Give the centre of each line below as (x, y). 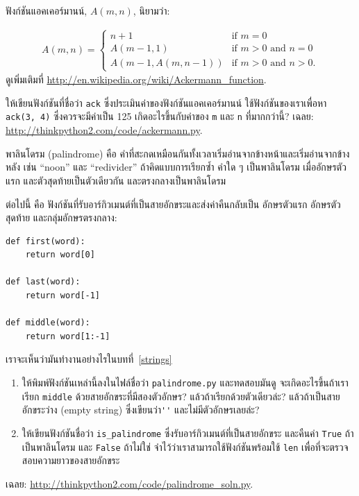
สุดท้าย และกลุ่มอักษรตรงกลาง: (61, 217)
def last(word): (43, 282)
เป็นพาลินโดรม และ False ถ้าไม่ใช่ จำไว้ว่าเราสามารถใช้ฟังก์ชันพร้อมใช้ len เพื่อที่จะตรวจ (185, 446)
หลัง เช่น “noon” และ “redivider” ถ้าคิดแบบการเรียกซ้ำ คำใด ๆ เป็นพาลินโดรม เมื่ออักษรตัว (176, 167)
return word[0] (60, 255)
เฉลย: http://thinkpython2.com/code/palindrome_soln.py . (130, 483)
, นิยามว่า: (151, 10)
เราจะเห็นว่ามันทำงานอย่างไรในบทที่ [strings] (89, 359)
